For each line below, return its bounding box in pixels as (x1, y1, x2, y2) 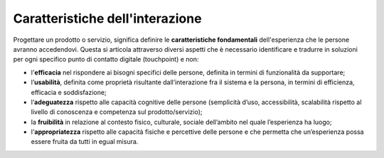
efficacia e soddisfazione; (31, 88, 107, 96)
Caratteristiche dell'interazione (13, 11, 202, 26)
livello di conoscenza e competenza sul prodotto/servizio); (31, 108, 203, 116)
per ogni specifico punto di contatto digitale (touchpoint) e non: (13, 55, 199, 64)
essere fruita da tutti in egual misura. (31, 137, 139, 146)
